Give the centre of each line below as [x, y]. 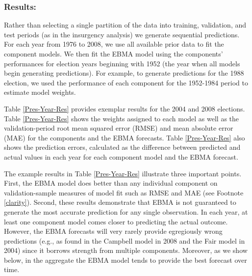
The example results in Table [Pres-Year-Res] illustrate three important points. [123, 173]
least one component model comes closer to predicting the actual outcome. [116, 221]
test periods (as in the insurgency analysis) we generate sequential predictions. [122, 34]
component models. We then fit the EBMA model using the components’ [113, 54]
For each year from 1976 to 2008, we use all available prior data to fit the [114, 44]
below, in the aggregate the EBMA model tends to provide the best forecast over [126, 260]
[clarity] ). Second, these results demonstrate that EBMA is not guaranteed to [120, 202]
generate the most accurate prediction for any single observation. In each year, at [126, 211]
